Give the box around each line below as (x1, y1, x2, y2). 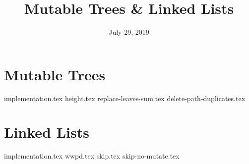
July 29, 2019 (109, 27, 149, 37)
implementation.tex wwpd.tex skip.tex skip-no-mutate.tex (4, 151, 180, 161)
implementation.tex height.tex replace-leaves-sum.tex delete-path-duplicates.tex (4, 93, 246, 103)
